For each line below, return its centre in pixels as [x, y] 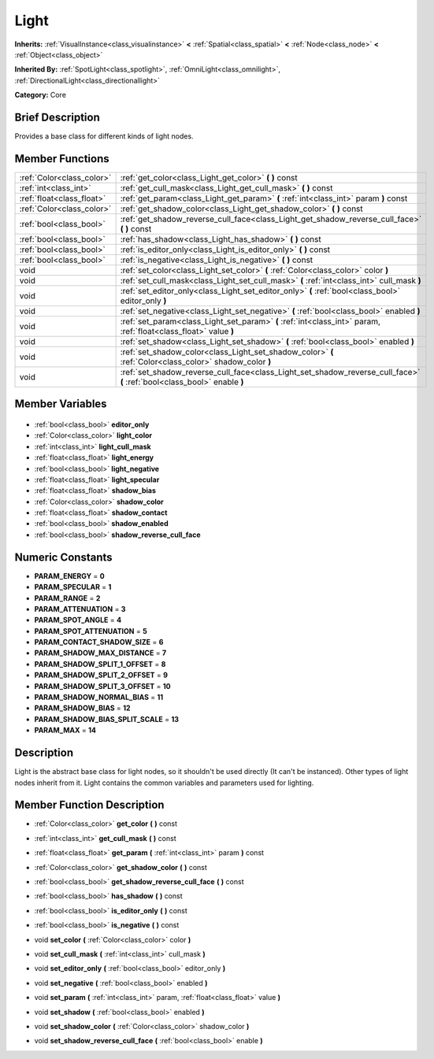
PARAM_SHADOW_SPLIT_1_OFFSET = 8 [100, 664]
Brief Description [57, 117]
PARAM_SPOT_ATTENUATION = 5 [91, 631]
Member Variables [61, 404]
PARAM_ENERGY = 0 [70, 576]
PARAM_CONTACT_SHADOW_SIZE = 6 [99, 642]
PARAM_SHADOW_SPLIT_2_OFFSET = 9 [101, 675]
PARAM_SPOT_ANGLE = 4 [78, 620]
